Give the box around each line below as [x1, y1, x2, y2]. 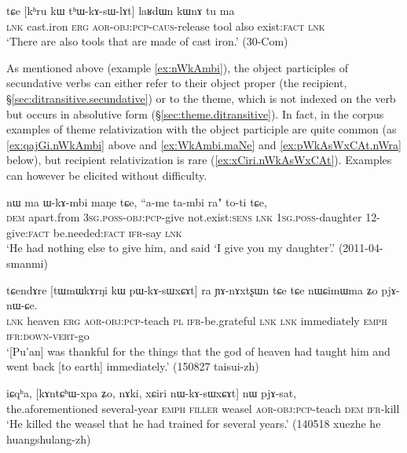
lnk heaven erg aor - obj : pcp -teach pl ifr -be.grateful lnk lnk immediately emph [6, 312, 387, 328]
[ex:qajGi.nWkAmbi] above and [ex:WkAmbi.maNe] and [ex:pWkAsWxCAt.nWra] [6, 136, 401, 152]
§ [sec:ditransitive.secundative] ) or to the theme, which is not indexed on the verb [6, 90, 396, 106]
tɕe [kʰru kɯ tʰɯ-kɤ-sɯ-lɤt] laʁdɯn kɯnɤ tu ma [6, 2, 235, 18]
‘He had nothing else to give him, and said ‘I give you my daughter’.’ [6, 239, 335, 256]
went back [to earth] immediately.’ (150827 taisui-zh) [6, 358, 259, 374]
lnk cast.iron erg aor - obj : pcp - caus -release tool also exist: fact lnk [6, 17, 325, 34]
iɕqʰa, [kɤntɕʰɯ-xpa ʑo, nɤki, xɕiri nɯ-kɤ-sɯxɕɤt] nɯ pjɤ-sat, [6, 385, 297, 401]
